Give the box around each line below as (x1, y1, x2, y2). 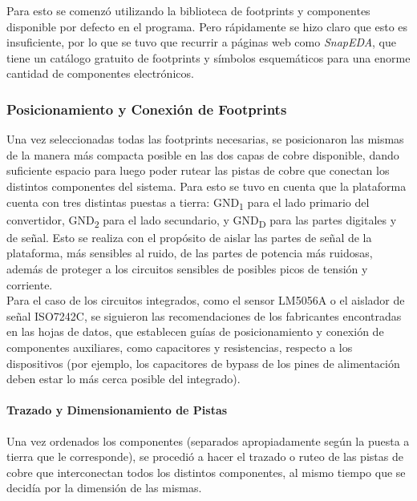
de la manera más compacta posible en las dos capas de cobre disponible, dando (6, 146, 399, 163)
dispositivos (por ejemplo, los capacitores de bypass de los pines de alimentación (6, 354, 400, 371)
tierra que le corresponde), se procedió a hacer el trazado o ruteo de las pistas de (6, 448, 403, 465)
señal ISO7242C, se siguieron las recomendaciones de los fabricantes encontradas (6, 307, 402, 324)
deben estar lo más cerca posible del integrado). (6, 370, 241, 387)
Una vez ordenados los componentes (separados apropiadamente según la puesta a (6, 432, 410, 449)
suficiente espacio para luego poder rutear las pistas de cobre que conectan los (6, 162, 390, 179)
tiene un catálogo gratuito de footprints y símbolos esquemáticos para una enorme (6, 49, 411, 66)
